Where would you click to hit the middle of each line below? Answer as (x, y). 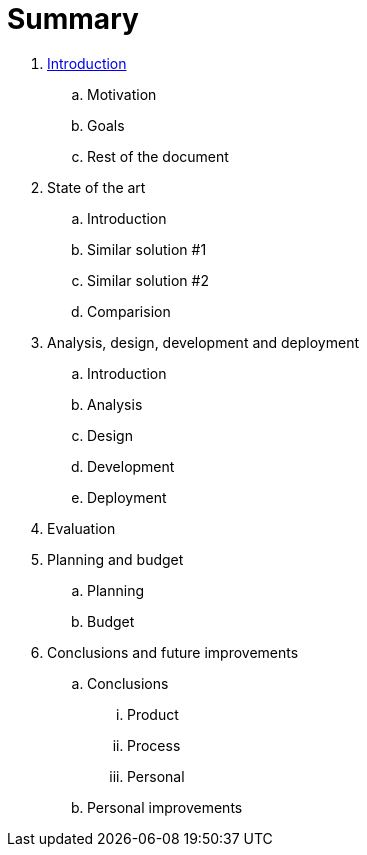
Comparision (129, 311)
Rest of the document (158, 156)
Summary (73, 19)
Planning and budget (115, 559)
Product (153, 714)
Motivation (122, 94)
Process (154, 745)
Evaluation (81, 528)
